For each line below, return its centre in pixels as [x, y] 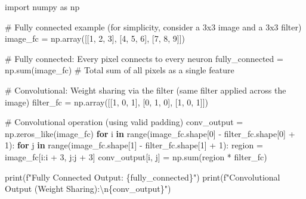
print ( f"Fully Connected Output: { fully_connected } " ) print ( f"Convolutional [143, 177]
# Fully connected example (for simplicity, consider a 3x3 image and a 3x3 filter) [153, 27]
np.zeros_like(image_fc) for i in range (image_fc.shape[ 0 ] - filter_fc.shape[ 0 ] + [150, 133]
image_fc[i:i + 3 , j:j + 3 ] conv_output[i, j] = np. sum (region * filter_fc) [136, 156]
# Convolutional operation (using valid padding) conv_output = [124, 122]
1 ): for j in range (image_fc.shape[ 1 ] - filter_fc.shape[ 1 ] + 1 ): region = [134, 145]
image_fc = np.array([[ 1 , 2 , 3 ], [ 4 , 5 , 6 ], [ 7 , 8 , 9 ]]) [95, 38]
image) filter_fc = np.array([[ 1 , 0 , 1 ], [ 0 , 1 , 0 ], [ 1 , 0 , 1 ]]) [106, 102]
